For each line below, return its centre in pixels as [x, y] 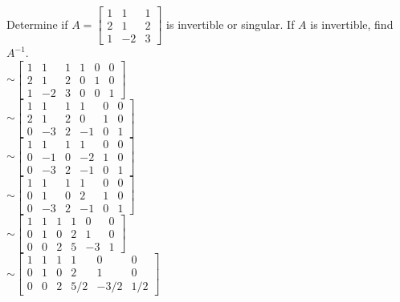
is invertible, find [352, 24]
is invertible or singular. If [231, 24]
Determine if [37, 24]
